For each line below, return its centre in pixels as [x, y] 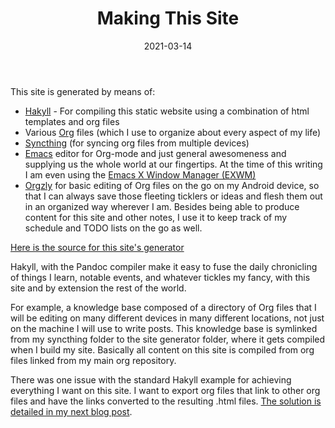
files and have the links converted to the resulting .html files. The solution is [166, 401]
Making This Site [168, 18]
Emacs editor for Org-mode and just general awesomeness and [155, 153]
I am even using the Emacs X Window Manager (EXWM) [140, 174]
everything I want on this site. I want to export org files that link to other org [165, 390]
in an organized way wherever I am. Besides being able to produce [162, 206]
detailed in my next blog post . [71, 411]
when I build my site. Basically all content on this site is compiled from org [162, 349]
